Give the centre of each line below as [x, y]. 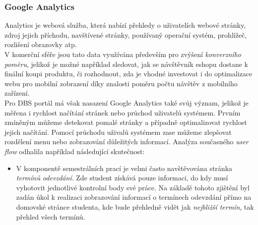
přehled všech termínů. [51, 216]
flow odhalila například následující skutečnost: [75, 151]
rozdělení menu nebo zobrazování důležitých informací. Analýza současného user [127, 141]
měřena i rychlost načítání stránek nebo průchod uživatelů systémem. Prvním [123, 112]
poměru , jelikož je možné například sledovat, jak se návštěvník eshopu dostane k [127, 64]
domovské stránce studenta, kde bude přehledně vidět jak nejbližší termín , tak [135, 206]
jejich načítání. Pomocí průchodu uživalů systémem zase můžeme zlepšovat [118, 132]
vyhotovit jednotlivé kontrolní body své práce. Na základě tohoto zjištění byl [133, 187]
